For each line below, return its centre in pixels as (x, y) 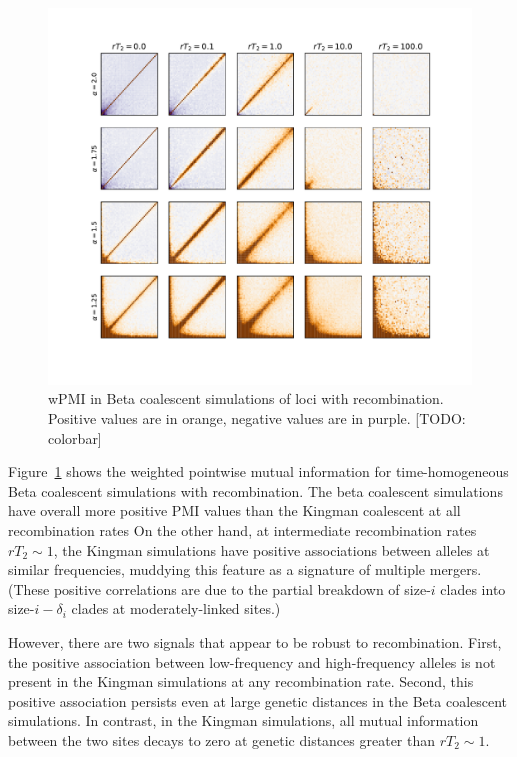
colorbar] (75, 437)
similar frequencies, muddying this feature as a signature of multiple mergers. (245, 569)
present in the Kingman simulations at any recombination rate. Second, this (241, 681)
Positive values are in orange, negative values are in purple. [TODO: (257, 417)
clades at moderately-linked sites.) (176, 608)
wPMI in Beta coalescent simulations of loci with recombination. (246, 398)
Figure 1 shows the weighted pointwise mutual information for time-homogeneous (258, 471)
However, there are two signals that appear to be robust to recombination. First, (255, 641)
